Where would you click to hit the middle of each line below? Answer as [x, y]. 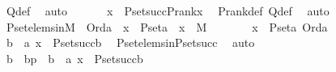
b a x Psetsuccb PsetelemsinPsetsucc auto [130, 42]
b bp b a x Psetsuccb [74, 58]
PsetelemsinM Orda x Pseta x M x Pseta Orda [167, 26]
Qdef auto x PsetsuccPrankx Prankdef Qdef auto [168, 11]
